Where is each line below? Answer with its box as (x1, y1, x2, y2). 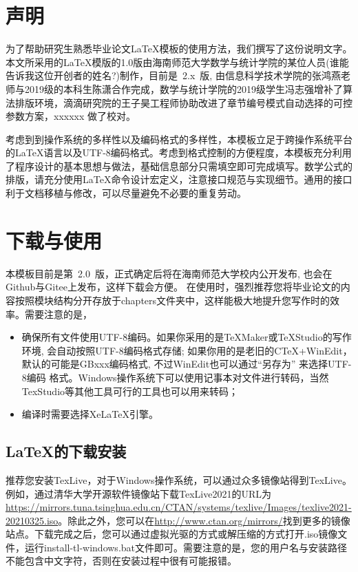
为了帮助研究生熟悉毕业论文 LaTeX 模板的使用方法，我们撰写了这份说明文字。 (6, 41, 352, 56)
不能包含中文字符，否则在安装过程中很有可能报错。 (6, 553, 237, 568)
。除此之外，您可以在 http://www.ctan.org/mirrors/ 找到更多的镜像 (58, 513, 350, 527)
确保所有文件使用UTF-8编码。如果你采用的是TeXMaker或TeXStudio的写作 (21, 330, 352, 344)
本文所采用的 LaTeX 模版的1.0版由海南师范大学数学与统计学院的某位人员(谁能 (6, 54, 349, 69)
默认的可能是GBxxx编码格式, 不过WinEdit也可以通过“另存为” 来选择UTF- (21, 357, 352, 371)
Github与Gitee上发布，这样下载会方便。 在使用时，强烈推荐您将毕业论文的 (6, 279, 341, 294)
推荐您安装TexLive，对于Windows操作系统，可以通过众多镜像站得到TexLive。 (6, 472, 352, 487)
